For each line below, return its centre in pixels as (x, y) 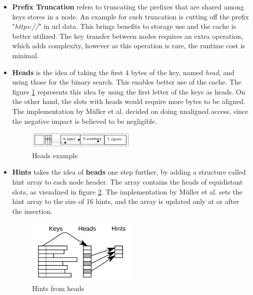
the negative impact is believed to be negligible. (85, 121)
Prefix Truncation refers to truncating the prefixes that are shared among (128, 6)
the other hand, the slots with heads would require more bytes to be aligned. (129, 101)
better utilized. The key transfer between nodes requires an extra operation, (127, 36)
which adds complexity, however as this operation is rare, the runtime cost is (129, 46)
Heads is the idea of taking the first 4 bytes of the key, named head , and (123, 72)
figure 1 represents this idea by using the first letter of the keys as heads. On (129, 91)
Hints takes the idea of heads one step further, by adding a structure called (129, 172)
